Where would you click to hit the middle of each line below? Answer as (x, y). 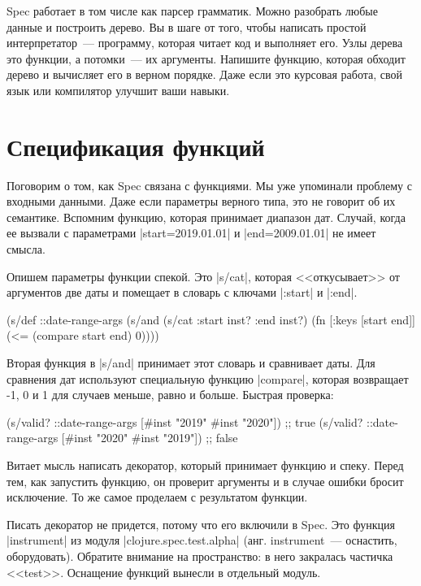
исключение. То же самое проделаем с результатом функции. (157, 497)
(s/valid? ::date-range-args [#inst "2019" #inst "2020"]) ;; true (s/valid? (185, 421)
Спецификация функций (136, 146)
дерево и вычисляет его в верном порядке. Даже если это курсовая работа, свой (205, 74)
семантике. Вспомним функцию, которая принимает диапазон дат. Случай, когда (206, 217)
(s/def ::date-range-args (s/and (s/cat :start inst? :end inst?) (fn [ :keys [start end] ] (211, 319)
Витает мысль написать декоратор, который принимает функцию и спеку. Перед (205, 465)
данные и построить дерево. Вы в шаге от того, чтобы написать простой (187, 26)
